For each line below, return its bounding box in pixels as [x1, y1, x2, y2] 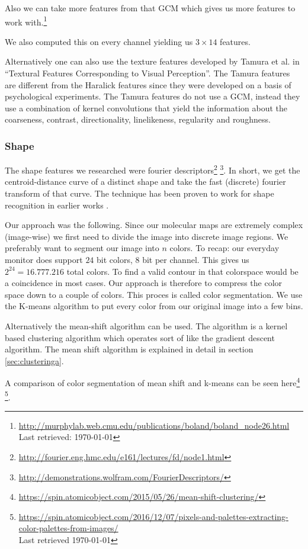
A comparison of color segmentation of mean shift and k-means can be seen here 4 [5, 375, 300, 389]
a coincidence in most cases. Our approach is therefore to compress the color [5, 277, 283, 289]
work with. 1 [5, 14, 47, 28]
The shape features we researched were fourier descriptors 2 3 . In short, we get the [5, 162, 300, 176]
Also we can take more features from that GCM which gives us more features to [5, 2, 296, 14]
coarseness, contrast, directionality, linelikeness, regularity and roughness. [5, 113, 271, 126]
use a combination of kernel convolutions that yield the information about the [5, 101, 288, 114]
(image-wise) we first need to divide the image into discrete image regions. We [5, 230, 288, 242]
